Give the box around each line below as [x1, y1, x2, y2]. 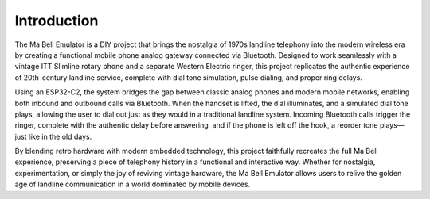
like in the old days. [28, 132, 92, 141]
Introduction [14, 12, 99, 29]
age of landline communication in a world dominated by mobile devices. [14, 179, 251, 189]
